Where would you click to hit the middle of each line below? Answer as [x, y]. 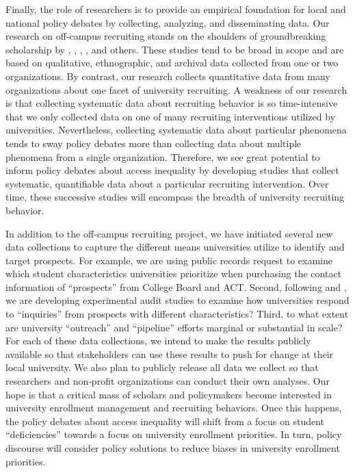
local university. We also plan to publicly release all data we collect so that [162, 367]
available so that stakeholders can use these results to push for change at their [170, 354]
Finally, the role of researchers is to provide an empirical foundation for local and [176, 9]
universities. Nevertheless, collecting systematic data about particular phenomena [176, 130]
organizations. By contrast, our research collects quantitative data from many [168, 76]
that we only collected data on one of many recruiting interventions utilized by [171, 116]
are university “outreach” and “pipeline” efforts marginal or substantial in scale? [174, 327]
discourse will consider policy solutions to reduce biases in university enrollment [173, 448]
